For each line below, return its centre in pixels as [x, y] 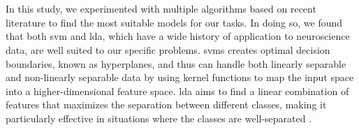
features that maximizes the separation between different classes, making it [166, 104]
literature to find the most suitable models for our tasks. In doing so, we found [174, 22]
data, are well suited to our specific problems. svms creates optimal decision [168, 49]
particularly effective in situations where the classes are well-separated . [159, 118]
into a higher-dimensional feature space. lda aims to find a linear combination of [177, 91]
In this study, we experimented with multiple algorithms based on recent [161, 9]
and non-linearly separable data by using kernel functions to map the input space [180, 77]
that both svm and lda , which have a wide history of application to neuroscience [178, 36]
